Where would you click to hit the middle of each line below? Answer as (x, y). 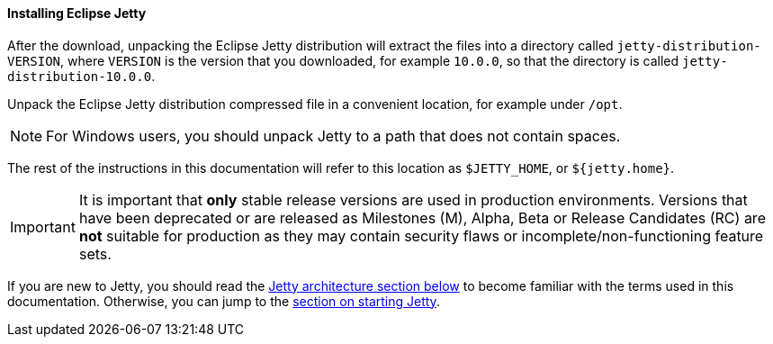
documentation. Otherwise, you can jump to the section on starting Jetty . (224, 301)
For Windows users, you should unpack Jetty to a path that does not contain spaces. (333, 136)
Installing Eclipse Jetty (77, 13)
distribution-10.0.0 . (81, 76)
